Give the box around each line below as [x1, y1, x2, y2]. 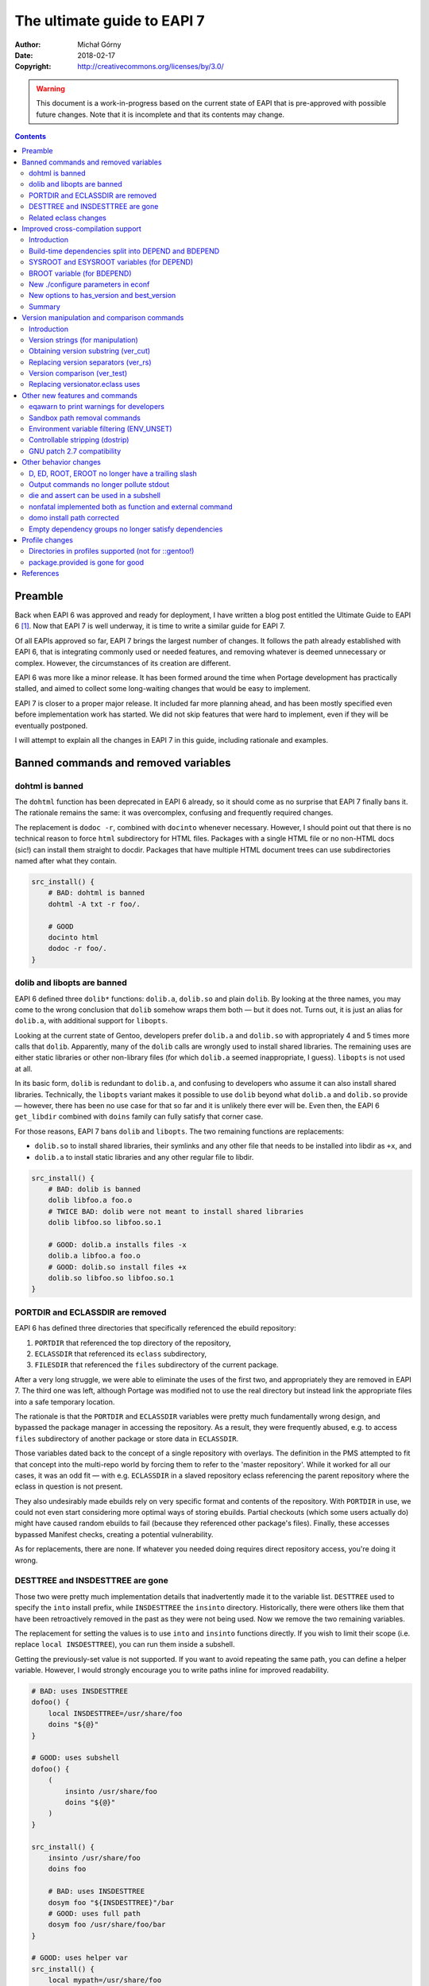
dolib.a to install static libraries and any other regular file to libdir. [34, 1152, 254, 1161]
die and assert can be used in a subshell [29, 491, 160, 500]
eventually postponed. [14, 721, 88, 730]
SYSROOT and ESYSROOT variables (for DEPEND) [29, 257, 194, 267]
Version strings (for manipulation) [29, 334, 138, 345]
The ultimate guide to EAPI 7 [14, 12, 206, 29]
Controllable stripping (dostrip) [29, 435, 129, 445]
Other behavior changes [21, 458, 102, 467]
